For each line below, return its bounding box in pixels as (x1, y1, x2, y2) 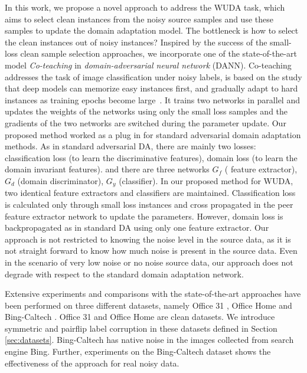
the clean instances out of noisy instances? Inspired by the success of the (5, 35, 267, 48)
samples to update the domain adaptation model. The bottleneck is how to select (5, 24, 299, 37)
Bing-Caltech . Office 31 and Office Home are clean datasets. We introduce (5, 310, 275, 323)
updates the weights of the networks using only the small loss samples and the (5, 105, 288, 117)
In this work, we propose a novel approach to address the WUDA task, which (5, 1, 285, 13)
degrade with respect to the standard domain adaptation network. (5, 267, 244, 280)
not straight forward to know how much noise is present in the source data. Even (5, 244, 298, 257)
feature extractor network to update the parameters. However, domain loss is (5, 210, 283, 222)
